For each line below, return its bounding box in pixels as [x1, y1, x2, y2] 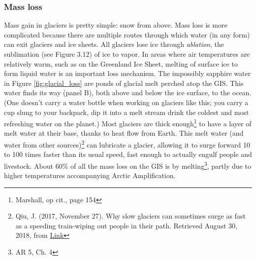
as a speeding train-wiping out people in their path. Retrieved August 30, [15, 220, 237, 230]
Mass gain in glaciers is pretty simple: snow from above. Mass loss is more [4, 20, 227, 30]
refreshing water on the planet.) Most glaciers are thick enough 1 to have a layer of [4, 117, 252, 128]
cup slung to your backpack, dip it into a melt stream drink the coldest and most [4, 107, 249, 117]
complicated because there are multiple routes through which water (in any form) [4, 29, 250, 39]
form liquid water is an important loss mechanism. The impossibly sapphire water [4, 68, 251, 78]
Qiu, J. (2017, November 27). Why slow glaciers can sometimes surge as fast [15, 211, 246, 221]
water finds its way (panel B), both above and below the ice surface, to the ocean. [4, 87, 252, 98]
